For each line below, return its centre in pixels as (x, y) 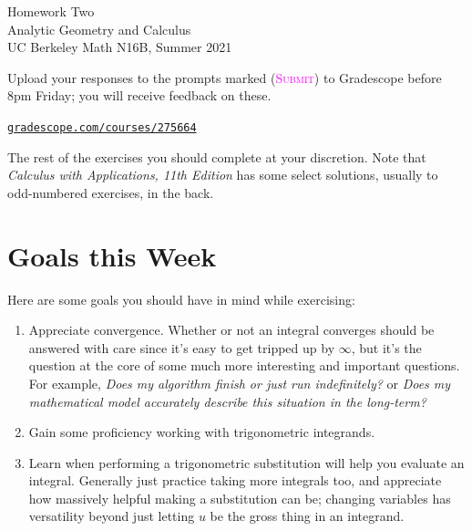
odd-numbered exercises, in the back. (111, 192)
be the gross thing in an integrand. (307, 516)
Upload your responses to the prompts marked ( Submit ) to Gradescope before (225, 77)
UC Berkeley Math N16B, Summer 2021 (120, 47)
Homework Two (51, 11)
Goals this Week (112, 255)
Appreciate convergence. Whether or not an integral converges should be (231, 330)
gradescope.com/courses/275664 (102, 127)
